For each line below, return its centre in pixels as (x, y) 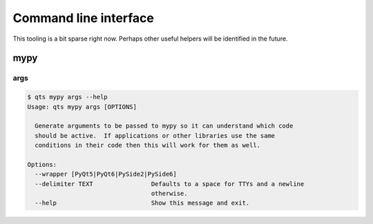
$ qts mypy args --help (68, 97)
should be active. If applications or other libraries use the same (155, 135)
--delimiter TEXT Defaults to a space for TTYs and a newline (170, 184)
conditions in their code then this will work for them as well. (148, 145)
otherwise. (169, 194)
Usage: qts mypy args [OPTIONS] (82, 106)
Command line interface (84, 18)
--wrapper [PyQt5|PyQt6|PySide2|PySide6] (106, 174)
